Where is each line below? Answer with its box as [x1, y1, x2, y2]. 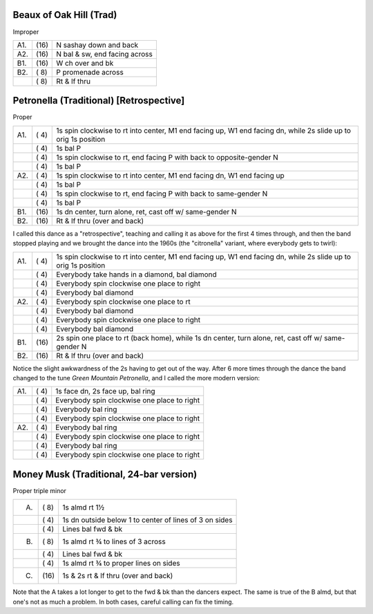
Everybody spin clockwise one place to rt [56, 297, 191, 306]
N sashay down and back [56, 40, 139, 50]
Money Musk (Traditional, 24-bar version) [12, 468, 198, 480]
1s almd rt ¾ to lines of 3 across [62, 537, 166, 546]
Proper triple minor [12, 486, 67, 494]
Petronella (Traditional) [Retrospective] [12, 95, 185, 106]
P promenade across [56, 67, 124, 77]
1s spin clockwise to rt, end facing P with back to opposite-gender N [56, 152, 279, 162]
